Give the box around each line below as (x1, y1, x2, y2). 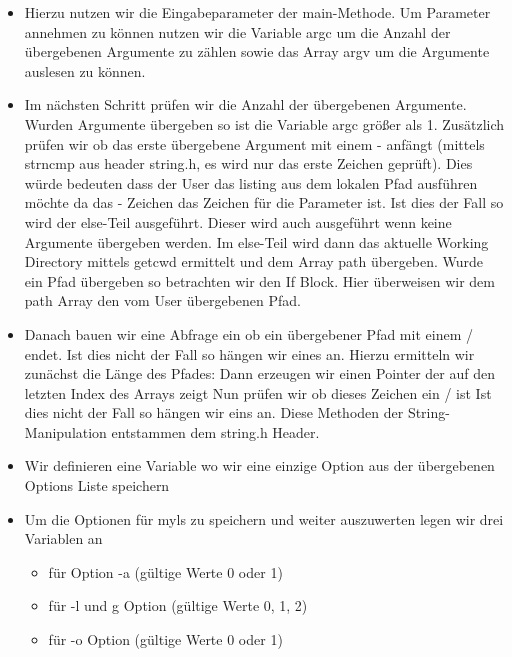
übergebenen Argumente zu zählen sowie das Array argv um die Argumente (24, 41, 490, 62)
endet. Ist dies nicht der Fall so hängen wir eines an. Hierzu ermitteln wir (24, 343, 475, 364)
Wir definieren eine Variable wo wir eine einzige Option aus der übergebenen (24, 455, 495, 476)
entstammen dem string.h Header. (111, 421, 320, 442)
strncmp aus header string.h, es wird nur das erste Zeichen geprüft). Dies (24, 153, 473, 174)
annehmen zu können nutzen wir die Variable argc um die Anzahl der (24, 21, 451, 42)
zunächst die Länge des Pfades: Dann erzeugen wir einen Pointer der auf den (24, 363, 495, 384)
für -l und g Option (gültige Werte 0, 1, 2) (48, 595, 308, 616)
